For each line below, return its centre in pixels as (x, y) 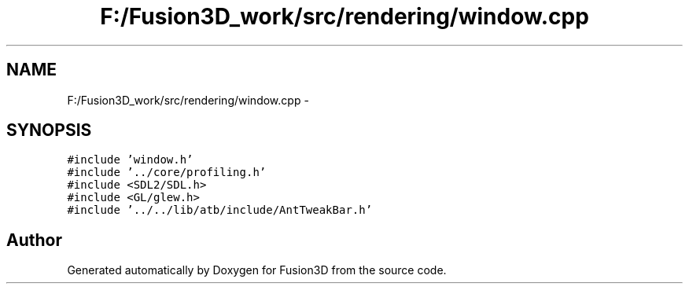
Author (34, 240)
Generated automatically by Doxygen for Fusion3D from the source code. (257, 270)
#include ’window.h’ (130, 160)
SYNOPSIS (49, 130)
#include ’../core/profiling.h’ (167, 173)
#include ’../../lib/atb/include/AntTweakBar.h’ (220, 210)
